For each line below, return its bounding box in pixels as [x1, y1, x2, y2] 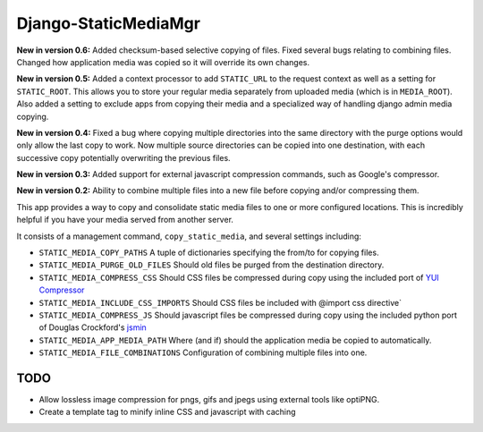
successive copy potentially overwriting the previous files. [16, 152, 232, 163]
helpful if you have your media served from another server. [16, 215, 234, 225]
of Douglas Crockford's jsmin [38, 322, 147, 333]
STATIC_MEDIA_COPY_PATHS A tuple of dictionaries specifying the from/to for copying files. [38, 247, 379, 258]
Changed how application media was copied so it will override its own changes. [16, 56, 310, 67]
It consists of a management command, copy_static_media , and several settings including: [16, 231, 362, 241]
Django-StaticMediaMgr [16, 13, 201, 33]
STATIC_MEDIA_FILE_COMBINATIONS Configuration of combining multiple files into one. [38, 347, 368, 358]
